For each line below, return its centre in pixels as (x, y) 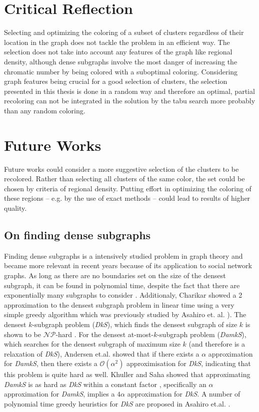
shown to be (22, 334)
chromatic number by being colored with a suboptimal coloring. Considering (121, 71)
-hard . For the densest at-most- (105, 334)
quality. (15, 207)
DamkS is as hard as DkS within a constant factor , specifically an (105, 384)
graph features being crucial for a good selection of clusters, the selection (116, 81)
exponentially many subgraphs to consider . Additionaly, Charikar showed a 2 (123, 295)
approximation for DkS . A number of (184, 394)
